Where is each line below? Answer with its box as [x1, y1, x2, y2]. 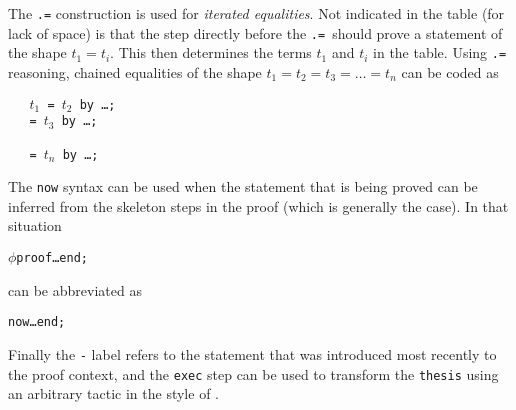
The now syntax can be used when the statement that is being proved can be [8, 176, 478, 197]
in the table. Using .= [373, 42, 507, 63]
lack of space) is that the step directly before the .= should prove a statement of [8, 22, 503, 43]
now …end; [8, 315, 66, 330]
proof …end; [16, 251, 88, 266]
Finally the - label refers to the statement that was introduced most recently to [8, 343, 497, 364]
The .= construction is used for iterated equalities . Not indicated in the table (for [8, 3, 505, 23]
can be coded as [401, 61, 499, 82]
